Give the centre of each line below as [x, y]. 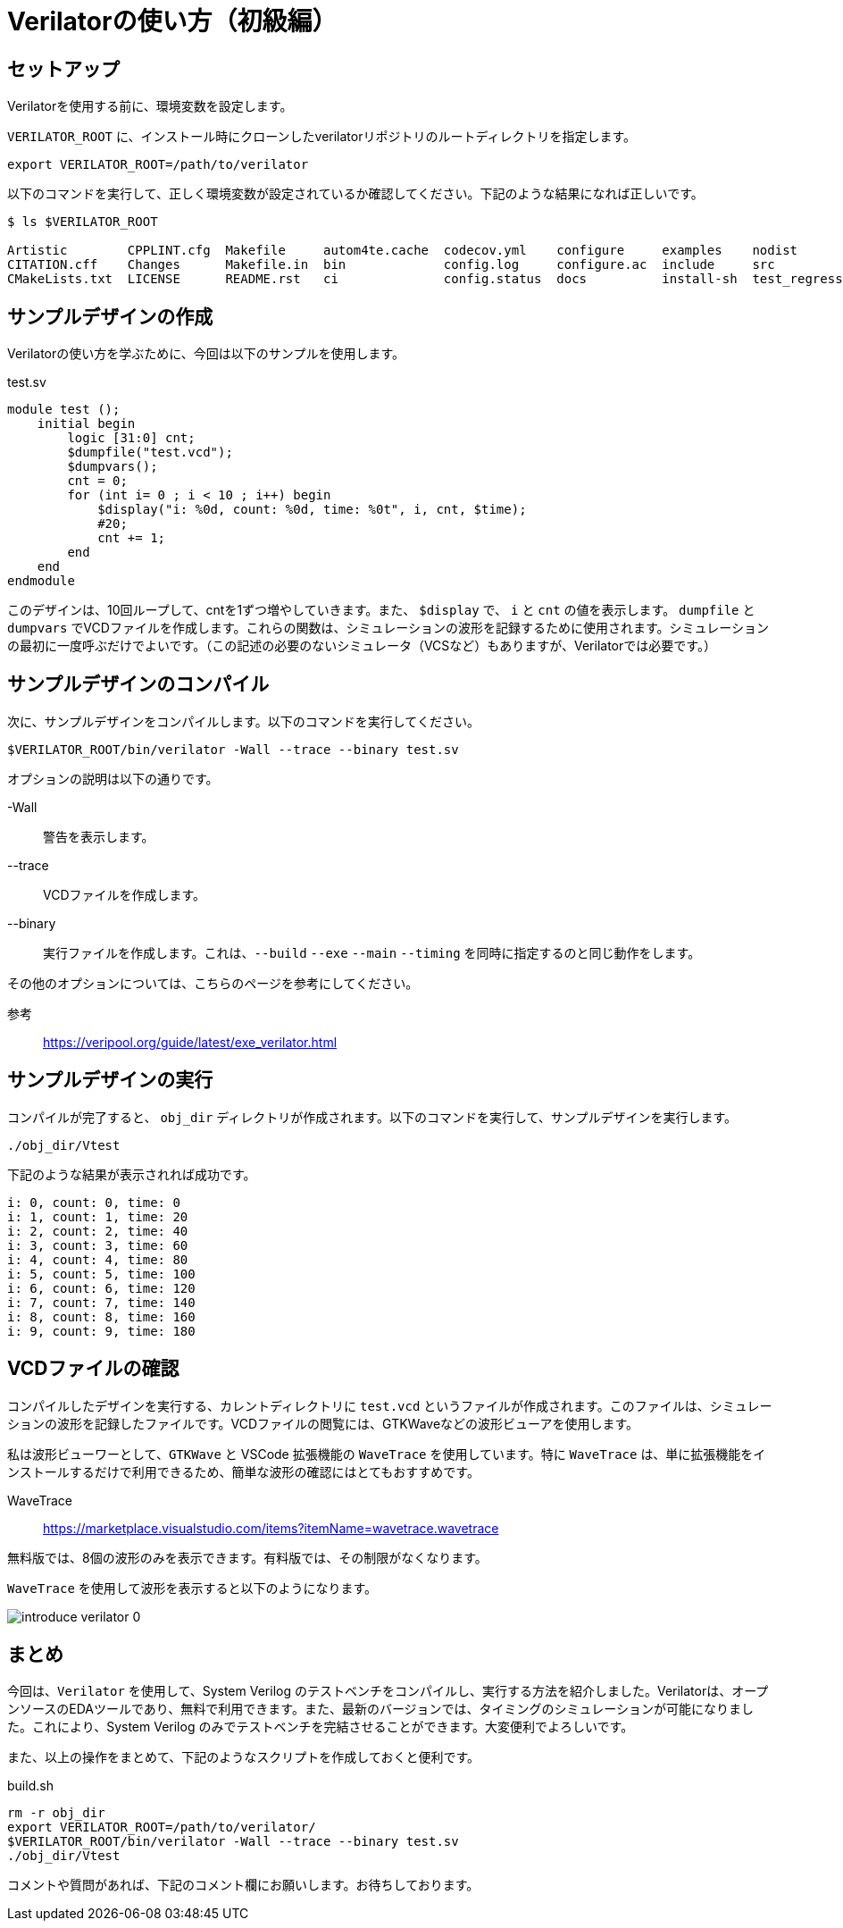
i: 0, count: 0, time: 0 [94, 1202]
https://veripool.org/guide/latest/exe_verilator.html [190, 1042]
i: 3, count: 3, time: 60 [98, 1245]
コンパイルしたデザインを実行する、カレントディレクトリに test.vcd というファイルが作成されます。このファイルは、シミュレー [390, 1405]
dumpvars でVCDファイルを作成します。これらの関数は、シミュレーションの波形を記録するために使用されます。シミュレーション [388, 628]
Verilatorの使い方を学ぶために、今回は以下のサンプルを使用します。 [206, 354]
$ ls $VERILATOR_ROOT [83, 222]
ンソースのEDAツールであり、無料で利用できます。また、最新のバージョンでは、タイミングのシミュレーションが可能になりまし [381, 1709]
